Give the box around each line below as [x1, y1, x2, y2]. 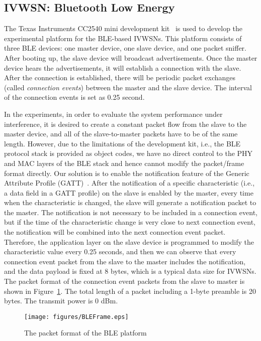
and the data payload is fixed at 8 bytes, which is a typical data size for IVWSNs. [4, 266, 256, 276]
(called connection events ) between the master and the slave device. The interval [4, 82, 252, 92]
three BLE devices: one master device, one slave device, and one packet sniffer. [4, 43, 246, 53]
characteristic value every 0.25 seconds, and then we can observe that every [4, 246, 236, 257]
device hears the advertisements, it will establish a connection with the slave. [4, 62, 241, 73]
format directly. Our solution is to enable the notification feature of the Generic [4, 167, 249, 178]
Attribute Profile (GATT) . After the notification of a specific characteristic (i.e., [4, 178, 255, 188]
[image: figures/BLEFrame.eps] [24, 313, 129, 320]
